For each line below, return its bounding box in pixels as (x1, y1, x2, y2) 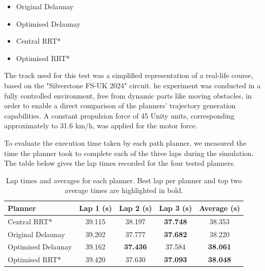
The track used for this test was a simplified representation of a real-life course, (4, 70, 253, 81)
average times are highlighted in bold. (65, 185, 184, 196)
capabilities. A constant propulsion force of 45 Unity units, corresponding (4, 110, 235, 121)
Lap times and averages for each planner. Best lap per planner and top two (6, 175, 242, 185)
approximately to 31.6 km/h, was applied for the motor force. (4, 120, 198, 131)
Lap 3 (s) (159, 202, 192, 213)
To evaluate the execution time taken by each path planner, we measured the (4, 137, 247, 148)
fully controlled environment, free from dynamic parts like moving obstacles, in (4, 90, 252, 101)
